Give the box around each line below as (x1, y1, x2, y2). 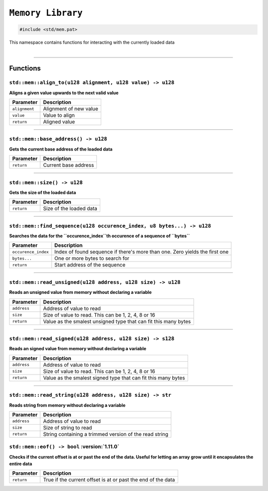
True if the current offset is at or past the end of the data (43, 476, 175, 483)
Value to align (43, 112, 75, 119)
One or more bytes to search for (54, 255, 130, 262)
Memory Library (9, 7, 83, 18)
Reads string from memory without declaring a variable (9, 402, 126, 408)
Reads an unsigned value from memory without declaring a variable (9, 289, 152, 295)
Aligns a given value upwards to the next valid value (9, 90, 119, 96)
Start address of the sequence (54, 262, 126, 269)
